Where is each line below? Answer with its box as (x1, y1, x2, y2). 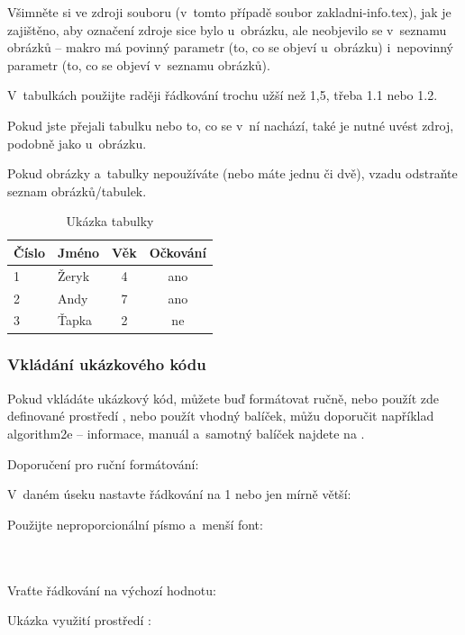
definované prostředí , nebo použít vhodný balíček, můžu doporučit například (7, 406, 434, 425)
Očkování (149, 242, 206, 261)
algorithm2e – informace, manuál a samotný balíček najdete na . (7, 423, 365, 442)
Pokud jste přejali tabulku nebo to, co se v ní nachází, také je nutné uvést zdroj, (7, 115, 454, 134)
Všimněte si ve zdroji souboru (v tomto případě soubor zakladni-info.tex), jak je (7, 3, 451, 21)
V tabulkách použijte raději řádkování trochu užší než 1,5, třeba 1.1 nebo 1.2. (7, 86, 438, 104)
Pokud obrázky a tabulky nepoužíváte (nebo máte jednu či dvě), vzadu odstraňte (7, 164, 458, 183)
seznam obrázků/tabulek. (7, 181, 147, 200)
